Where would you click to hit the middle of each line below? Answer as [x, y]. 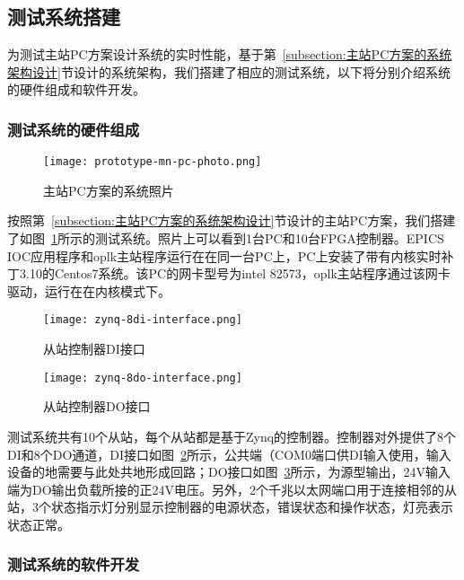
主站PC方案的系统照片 [109, 190]
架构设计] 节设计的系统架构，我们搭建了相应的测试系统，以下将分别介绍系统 [229, 71]
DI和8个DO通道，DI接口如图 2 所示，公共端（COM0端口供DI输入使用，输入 [229, 454]
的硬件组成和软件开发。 [76, 89]
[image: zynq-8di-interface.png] [143, 320]
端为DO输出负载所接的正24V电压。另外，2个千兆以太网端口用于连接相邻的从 [232, 489]
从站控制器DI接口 [94, 349]
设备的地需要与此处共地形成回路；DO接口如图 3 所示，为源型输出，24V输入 [229, 472]
